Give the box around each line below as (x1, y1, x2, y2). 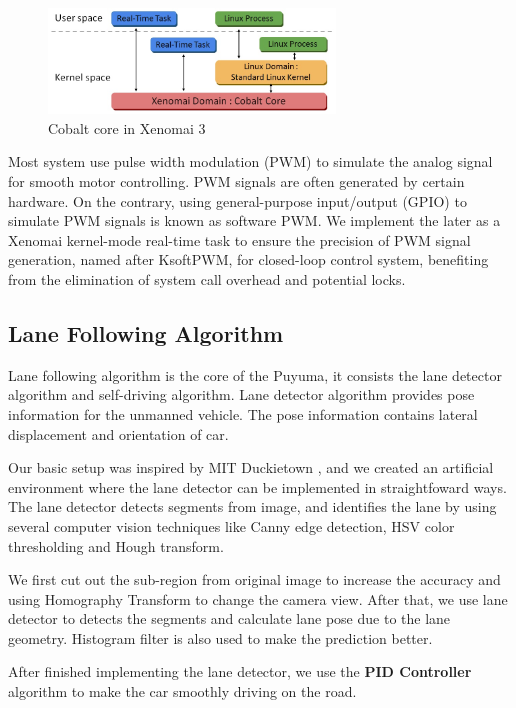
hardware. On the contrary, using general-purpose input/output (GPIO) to (8, 190, 467, 211)
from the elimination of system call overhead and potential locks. (8, 268, 406, 289)
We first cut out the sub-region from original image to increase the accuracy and (8, 569, 501, 590)
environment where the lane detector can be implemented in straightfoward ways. (8, 476, 507, 497)
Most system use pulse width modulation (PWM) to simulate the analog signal (8, 151, 493, 172)
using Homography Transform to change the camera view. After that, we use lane (8, 588, 508, 609)
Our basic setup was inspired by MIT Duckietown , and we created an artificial (8, 457, 494, 478)
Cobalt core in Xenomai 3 (48, 117, 206, 138)
